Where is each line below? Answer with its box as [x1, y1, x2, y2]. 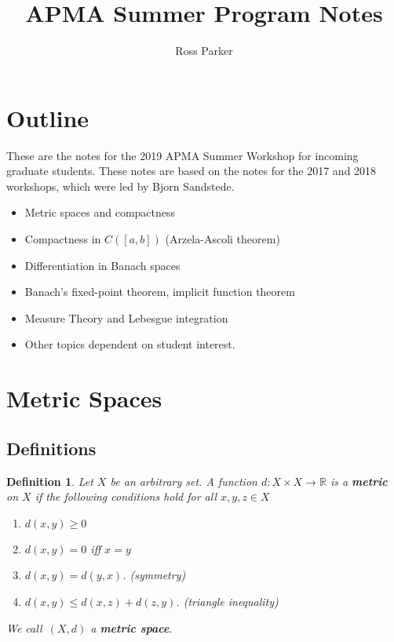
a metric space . [90, 619, 173, 636]
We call [6, 619, 42, 636]
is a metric [330, 472, 388, 489]
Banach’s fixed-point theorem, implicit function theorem [24, 283, 295, 300]
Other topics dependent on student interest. [24, 336, 235, 352]
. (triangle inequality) [176, 593, 279, 609]
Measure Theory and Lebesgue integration [24, 309, 228, 326]
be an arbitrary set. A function [110, 472, 257, 489]
